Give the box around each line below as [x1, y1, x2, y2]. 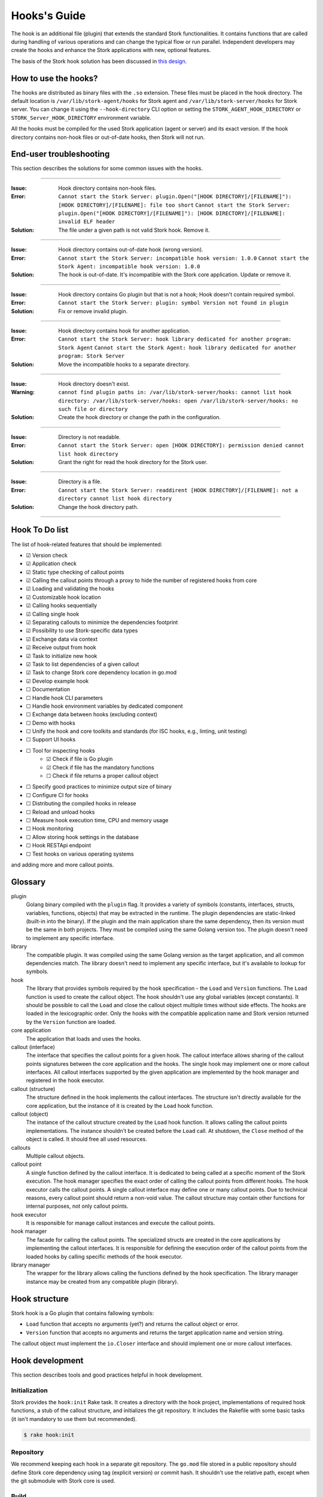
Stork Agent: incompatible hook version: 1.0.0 [58, 263, 200, 269]
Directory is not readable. [58, 433, 121, 440]
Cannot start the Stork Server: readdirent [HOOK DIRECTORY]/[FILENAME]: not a [58, 487, 298, 493]
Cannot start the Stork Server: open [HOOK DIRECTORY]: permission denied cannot [58, 442, 304, 449]
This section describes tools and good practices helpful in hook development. [11, 1371, 203, 1378]
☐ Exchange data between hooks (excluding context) [26, 711, 158, 718]
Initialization [11, 1386, 48, 1395]
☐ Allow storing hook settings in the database [26, 833, 139, 841]
